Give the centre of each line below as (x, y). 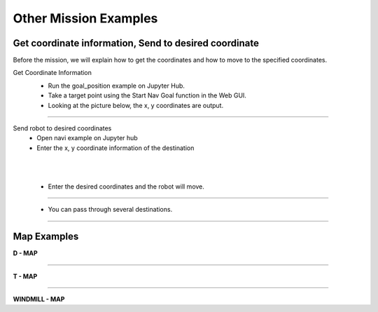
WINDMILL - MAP (39, 299)
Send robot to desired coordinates (62, 128)
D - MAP (25, 253)
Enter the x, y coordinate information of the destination (115, 148)
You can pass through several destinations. (110, 210)
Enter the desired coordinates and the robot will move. (126, 186)
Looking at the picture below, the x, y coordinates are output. (136, 105)
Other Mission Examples (85, 18)
